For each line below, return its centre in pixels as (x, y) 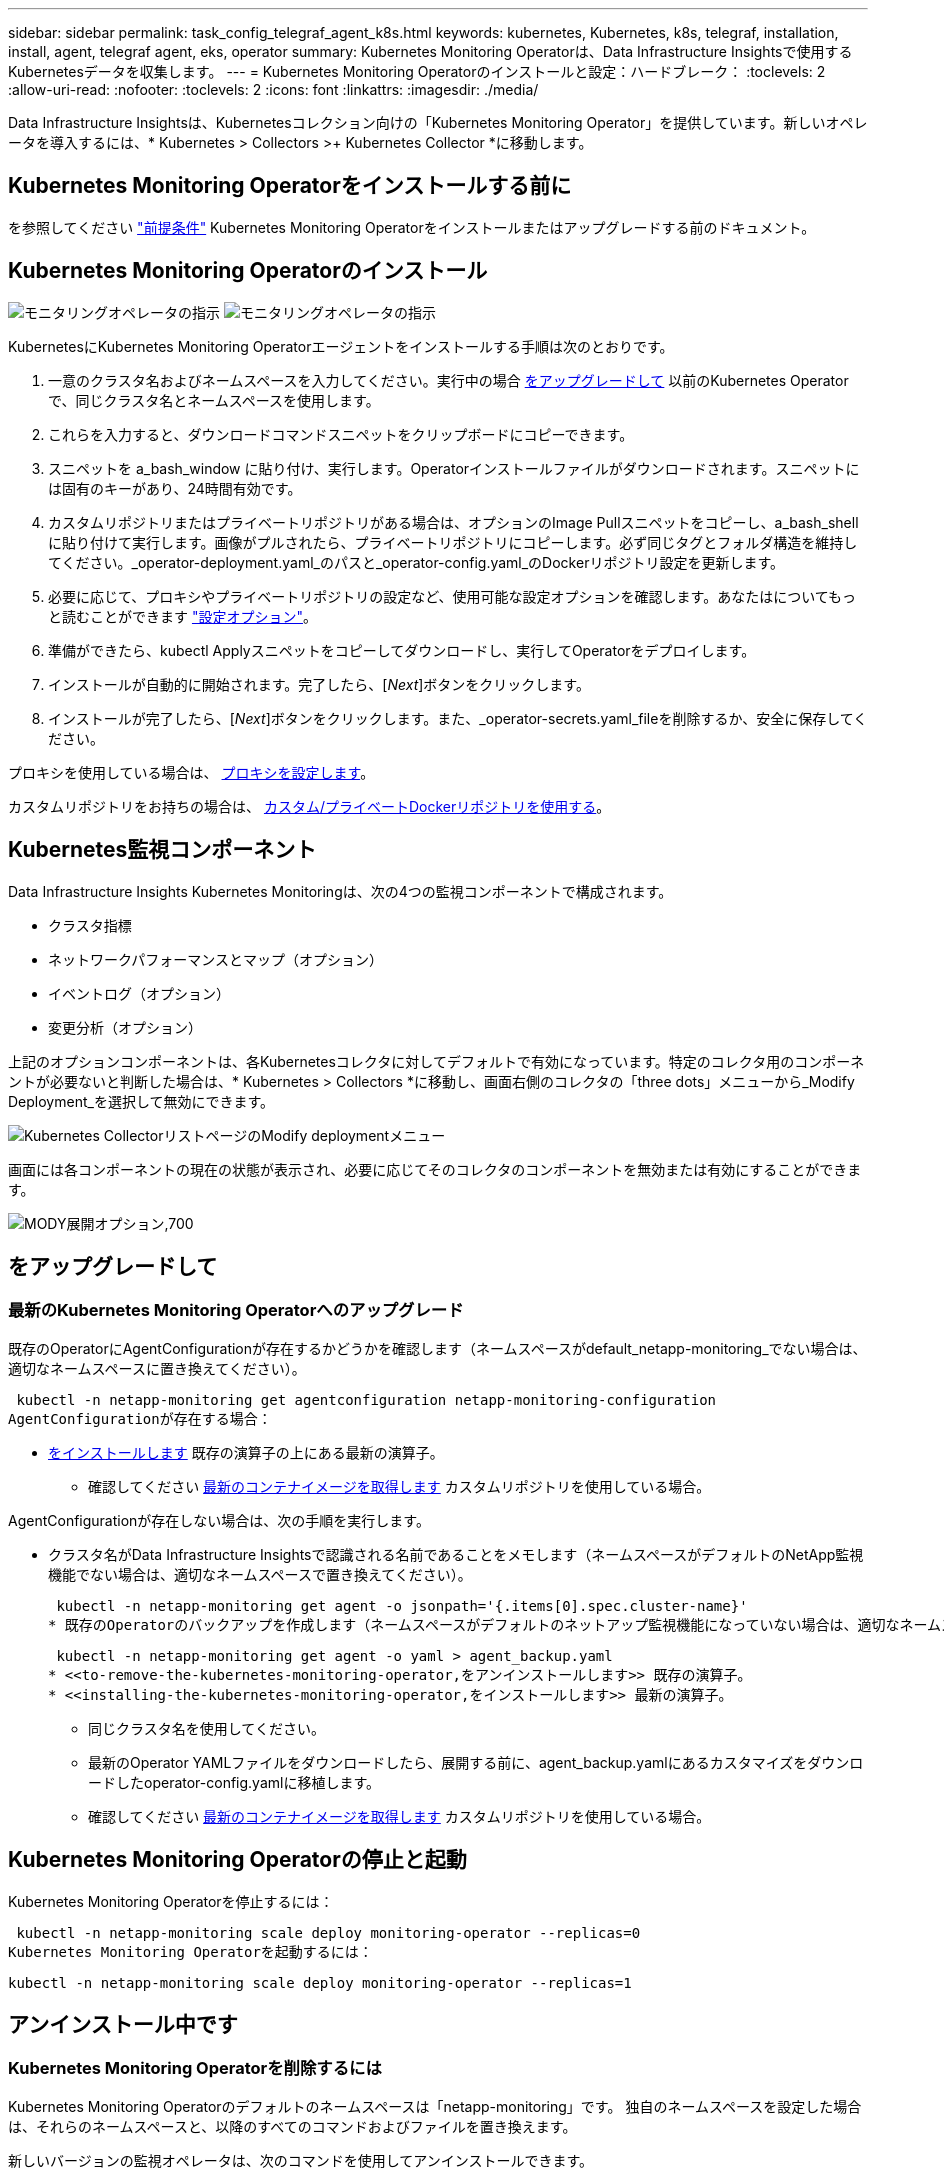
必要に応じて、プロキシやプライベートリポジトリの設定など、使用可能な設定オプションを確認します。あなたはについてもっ (452, 596)
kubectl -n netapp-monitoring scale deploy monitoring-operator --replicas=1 (320, 1982)
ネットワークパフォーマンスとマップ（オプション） (216, 959)
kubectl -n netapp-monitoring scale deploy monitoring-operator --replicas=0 (328, 1932)
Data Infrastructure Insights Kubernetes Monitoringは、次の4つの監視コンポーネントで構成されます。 (340, 891)
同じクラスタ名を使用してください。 (206, 1728)
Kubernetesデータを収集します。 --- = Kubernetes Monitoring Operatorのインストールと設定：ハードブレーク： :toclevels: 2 (417, 71)
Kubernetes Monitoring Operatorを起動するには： (190, 1951)
